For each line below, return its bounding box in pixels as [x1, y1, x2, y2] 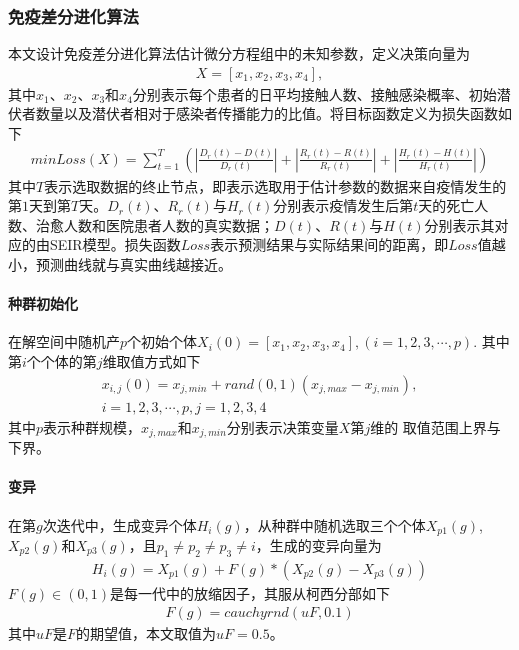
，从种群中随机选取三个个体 [243, 514, 426, 535]
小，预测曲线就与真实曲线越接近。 [8, 254, 232, 275]
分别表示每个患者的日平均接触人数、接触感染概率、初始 [132, 83, 497, 104]
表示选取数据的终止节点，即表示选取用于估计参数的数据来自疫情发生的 [44, 175, 507, 196]
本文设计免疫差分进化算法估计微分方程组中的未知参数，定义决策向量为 [8, 43, 470, 64]
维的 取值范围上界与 [370, 416, 501, 437]
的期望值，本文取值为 [76, 623, 217, 644]
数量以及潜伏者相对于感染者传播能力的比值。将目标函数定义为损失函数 [35, 103, 498, 124]
